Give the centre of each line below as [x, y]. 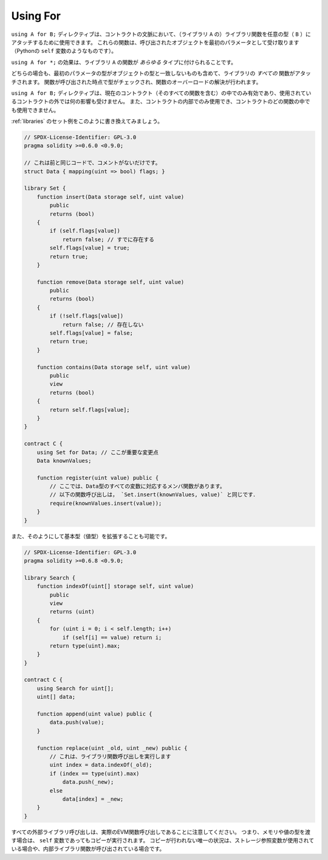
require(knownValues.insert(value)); [106, 503]
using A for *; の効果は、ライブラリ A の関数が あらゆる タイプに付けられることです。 [124, 62]
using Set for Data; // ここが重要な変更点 [98, 452]
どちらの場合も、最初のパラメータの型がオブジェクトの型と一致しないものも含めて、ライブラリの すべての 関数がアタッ [161, 74]
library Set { [45, 188]
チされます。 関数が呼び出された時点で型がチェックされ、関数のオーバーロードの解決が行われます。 [136, 81]
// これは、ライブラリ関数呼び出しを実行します [110, 756]
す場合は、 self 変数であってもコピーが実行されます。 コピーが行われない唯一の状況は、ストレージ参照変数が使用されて [163, 841]
